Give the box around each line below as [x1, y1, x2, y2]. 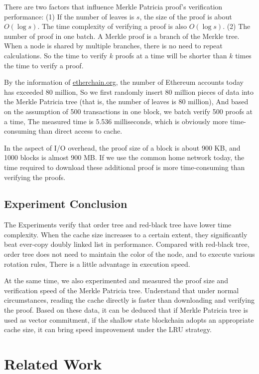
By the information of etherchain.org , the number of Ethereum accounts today [4, 77, 244, 87]
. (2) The [223, 21, 251, 31]
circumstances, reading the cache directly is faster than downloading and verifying [4, 295, 255, 305]
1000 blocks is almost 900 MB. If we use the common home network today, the [4, 152, 245, 163]
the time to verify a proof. [4, 60, 84, 70]
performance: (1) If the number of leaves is [4, 11, 134, 21]
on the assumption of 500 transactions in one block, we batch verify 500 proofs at [4, 106, 253, 116]
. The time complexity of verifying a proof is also [37, 21, 187, 31]
